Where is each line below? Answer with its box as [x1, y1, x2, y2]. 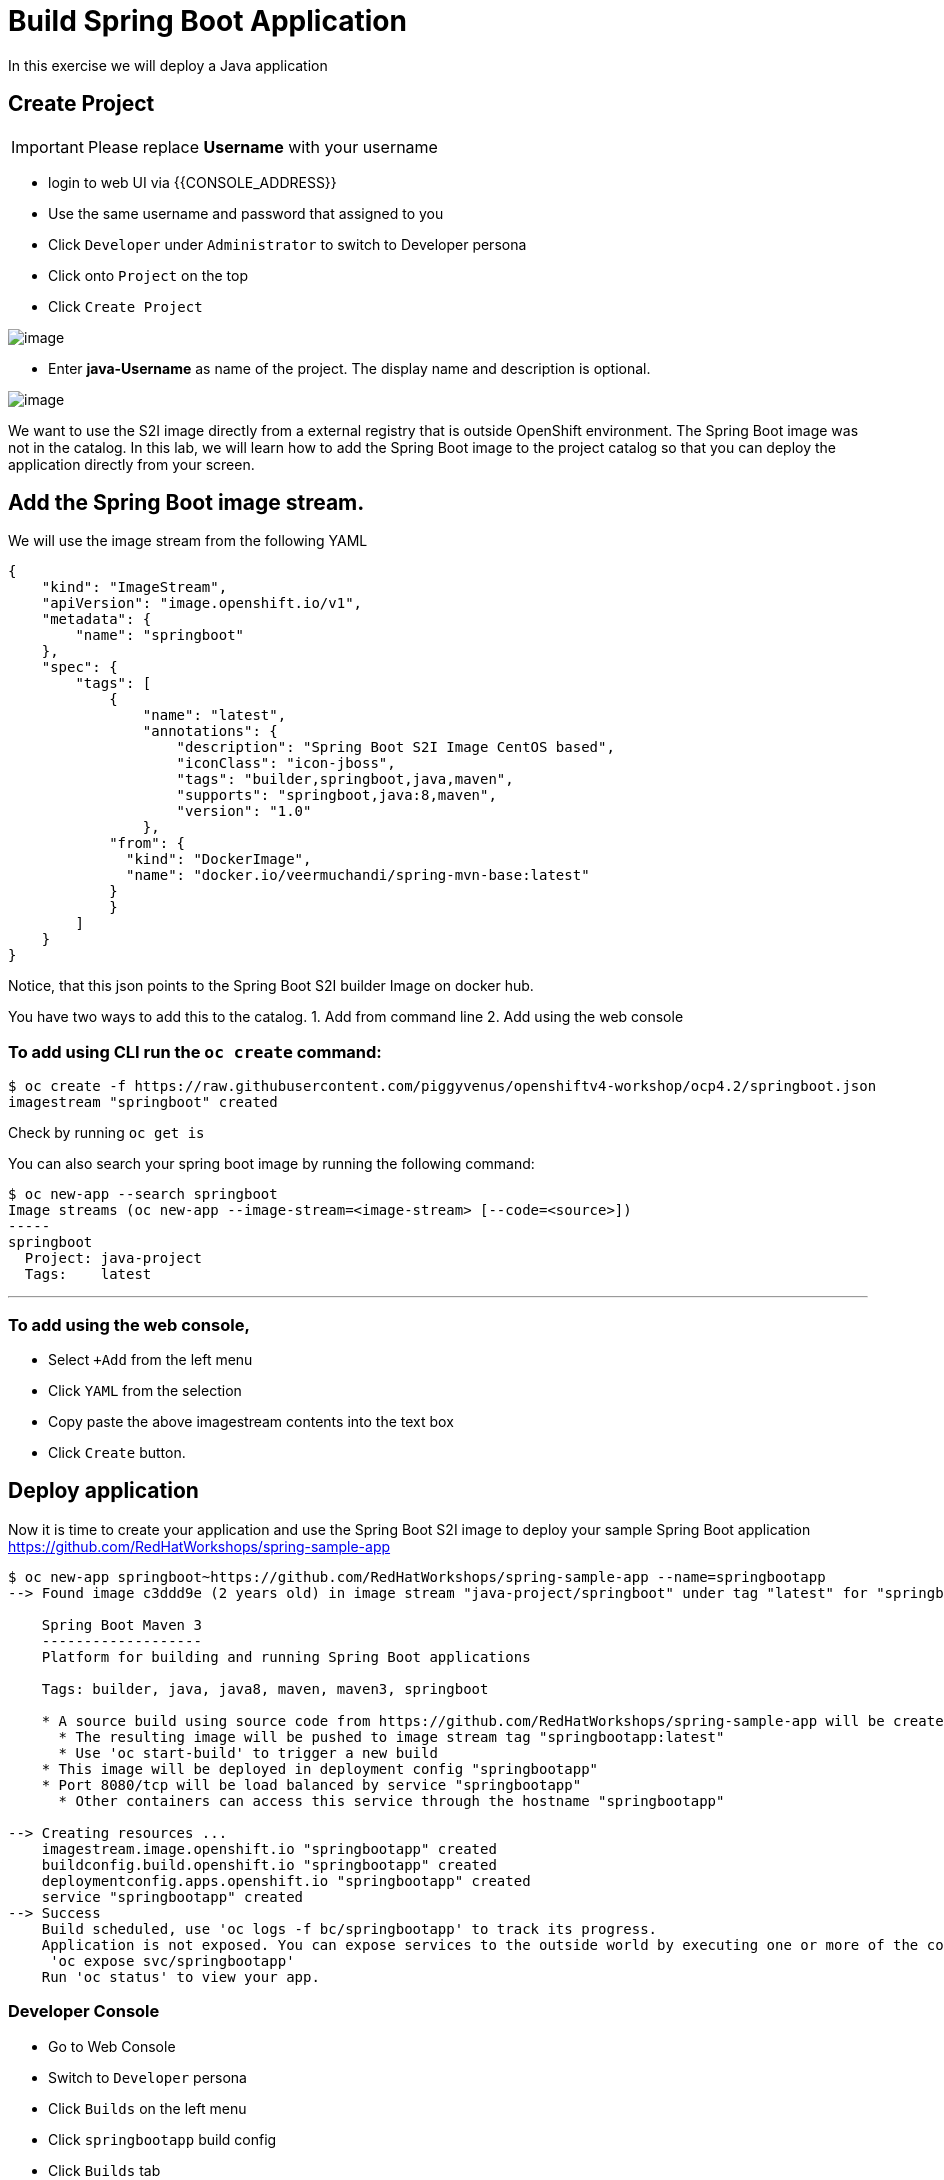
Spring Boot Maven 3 [41, 1616, 202, 1633]
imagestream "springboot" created [8, 1094, 278, 1111]
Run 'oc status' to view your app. [41, 1968, 320, 1985]
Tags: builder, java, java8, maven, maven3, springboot [41, 1680, 489, 1697]
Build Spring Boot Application [8, 4, 407, 38]
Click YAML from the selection [48, 1381, 242, 1399]
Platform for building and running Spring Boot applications [41, 1648, 531, 1665]
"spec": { [41, 659, 118, 676]
